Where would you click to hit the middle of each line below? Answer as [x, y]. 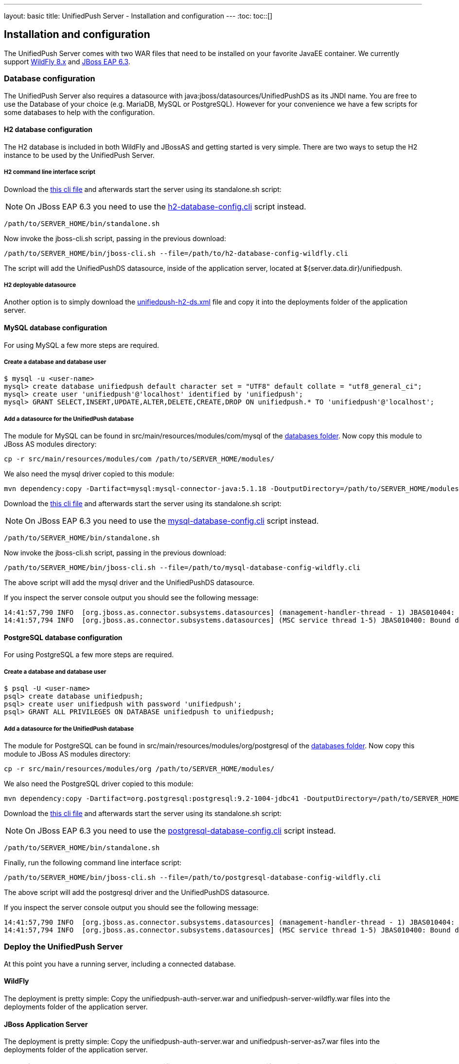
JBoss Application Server [46, 1024]
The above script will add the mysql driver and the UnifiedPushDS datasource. [129, 583]
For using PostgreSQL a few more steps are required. [89, 655]
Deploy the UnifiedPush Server [63, 947]
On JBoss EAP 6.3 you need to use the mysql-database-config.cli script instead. [172, 521]
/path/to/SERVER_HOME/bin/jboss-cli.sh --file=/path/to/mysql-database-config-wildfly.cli [182, 568]
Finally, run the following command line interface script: [93, 862]
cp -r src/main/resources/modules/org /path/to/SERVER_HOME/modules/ [139, 769]
